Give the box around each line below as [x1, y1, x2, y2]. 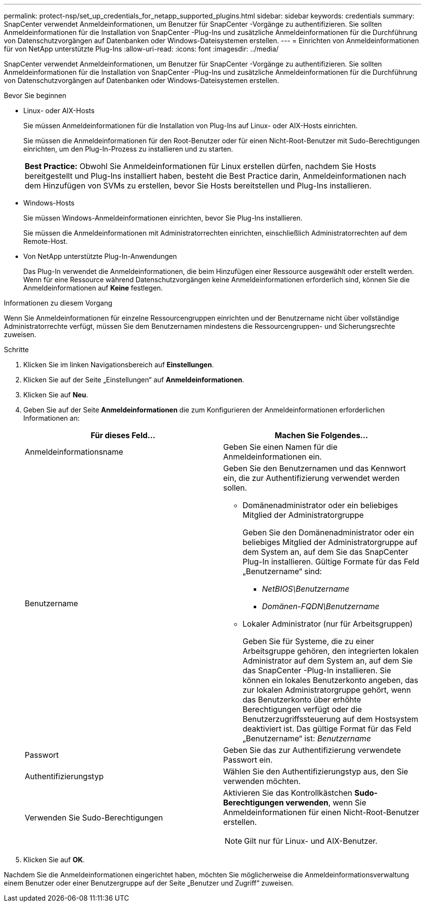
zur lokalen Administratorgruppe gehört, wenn [243, 685, 411, 695]
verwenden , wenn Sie [285, 798, 366, 807]
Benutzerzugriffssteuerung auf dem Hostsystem [243, 714, 419, 724]
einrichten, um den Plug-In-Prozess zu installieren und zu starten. [23, 145, 233, 153]
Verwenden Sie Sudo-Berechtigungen [25, 813, 163, 822]
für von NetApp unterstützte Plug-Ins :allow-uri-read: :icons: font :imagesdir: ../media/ [4, 45, 279, 53]
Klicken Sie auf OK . [23, 855, 85, 864]
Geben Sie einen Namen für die [223, 442, 338, 452]
